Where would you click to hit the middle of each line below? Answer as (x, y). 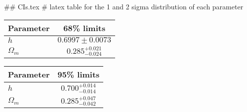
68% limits (84, 28)
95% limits (79, 75)
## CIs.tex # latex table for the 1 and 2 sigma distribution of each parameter (124, 6)
